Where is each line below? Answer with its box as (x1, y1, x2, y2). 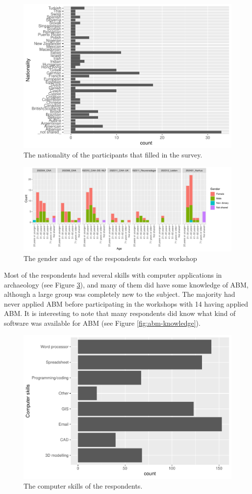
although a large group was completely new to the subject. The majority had (4, 289, 235, 299)
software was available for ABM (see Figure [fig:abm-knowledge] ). (4, 317, 201, 328)
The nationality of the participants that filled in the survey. (24, 150, 202, 160)
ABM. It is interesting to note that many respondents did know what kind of (4, 308, 236, 318)
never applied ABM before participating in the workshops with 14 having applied (4, 298, 248, 309)
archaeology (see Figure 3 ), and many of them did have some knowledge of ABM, (4, 279, 249, 289)
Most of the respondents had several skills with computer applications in (4, 269, 222, 280)
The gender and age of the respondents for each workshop (24, 253, 197, 263)
